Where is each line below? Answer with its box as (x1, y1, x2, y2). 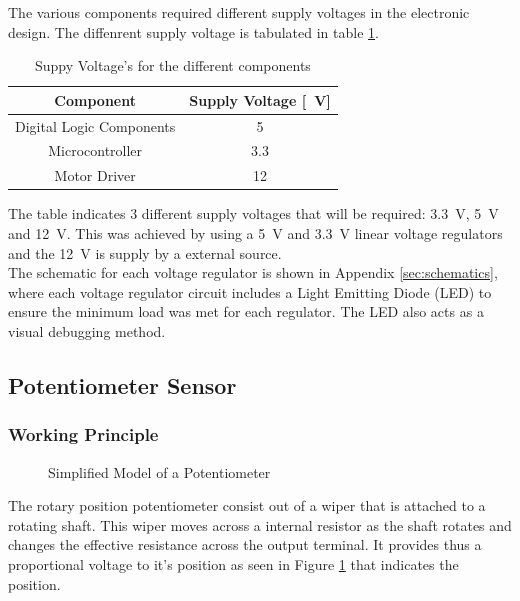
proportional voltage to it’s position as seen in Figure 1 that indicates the (8, 553, 459, 574)
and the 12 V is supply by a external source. (8, 242, 282, 263)
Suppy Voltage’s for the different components (34, 55, 311, 76)
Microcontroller (48, 140, 143, 161)
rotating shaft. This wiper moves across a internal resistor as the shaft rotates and (8, 514, 512, 535)
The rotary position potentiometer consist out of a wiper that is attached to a (8, 495, 486, 516)
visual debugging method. (8, 320, 166, 341)
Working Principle (8, 422, 159, 447)
